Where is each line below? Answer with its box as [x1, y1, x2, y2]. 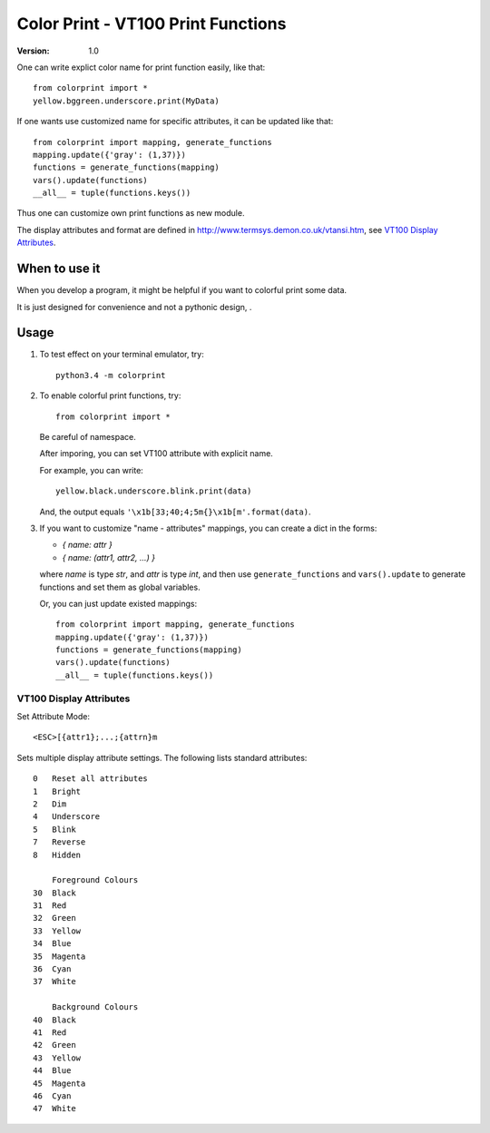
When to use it [16, 261, 101, 277]
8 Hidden [33, 849, 82, 860]
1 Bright [33, 786, 82, 796]
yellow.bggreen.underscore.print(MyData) [33, 95, 220, 106]
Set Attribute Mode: [16, 711, 91, 721]
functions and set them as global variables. [39, 581, 201, 592]
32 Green [33, 913, 76, 923]
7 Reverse [33, 837, 86, 847]
